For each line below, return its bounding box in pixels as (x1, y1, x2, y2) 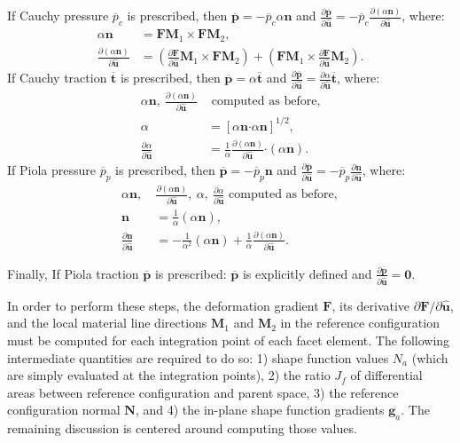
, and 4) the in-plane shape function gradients (135, 400, 385, 419)
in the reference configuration (280, 313, 440, 332)
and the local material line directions (7, 313, 207, 332)
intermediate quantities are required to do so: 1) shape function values (7, 348, 389, 367)
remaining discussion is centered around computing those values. (7, 419, 357, 438)
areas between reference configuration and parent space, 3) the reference (7, 383, 399, 401)
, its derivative (331, 296, 410, 314)
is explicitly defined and (242, 264, 372, 282)
